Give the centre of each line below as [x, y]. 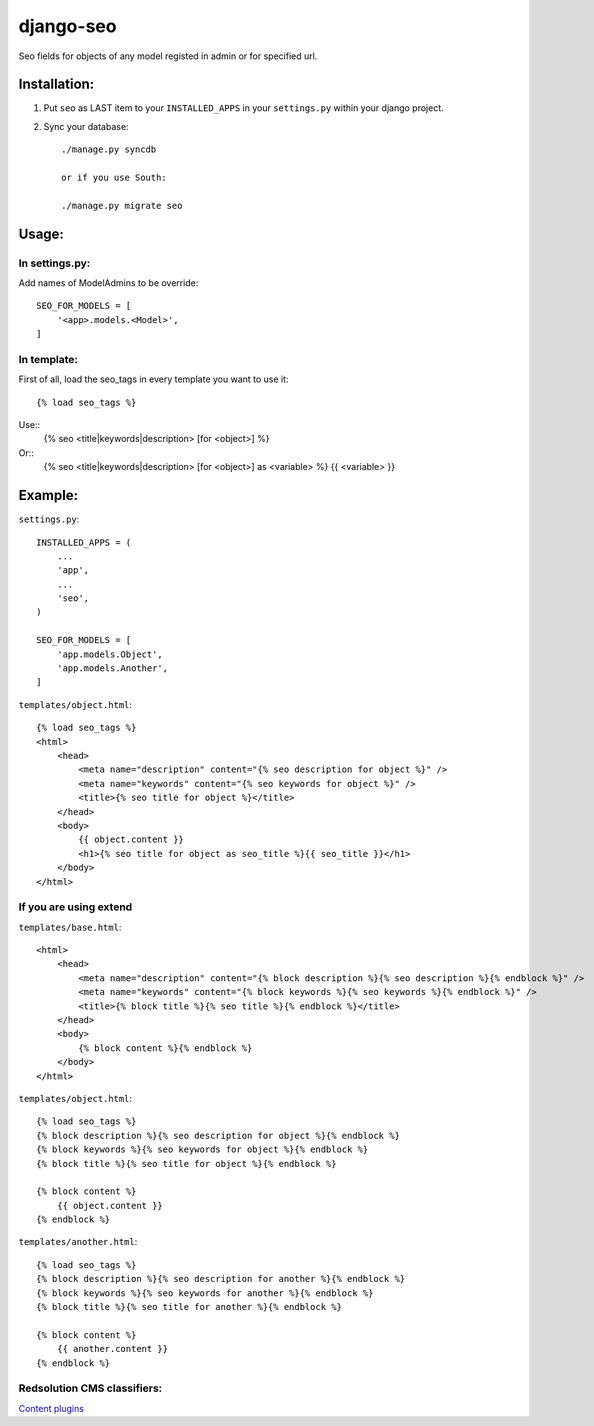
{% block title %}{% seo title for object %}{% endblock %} [186, 1163]
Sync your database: [86, 126]
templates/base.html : [70, 927]
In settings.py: [54, 263]
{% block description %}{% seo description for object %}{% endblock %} [218, 1135]
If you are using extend [75, 907]
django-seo [67, 26]
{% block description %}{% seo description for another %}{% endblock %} [221, 1279]
